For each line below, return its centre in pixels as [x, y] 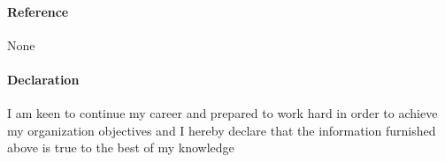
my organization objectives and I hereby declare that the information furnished [222, 130]
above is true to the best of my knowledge [121, 147]
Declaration [43, 79]
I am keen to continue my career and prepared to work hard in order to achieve [222, 113]
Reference [38, 11]
